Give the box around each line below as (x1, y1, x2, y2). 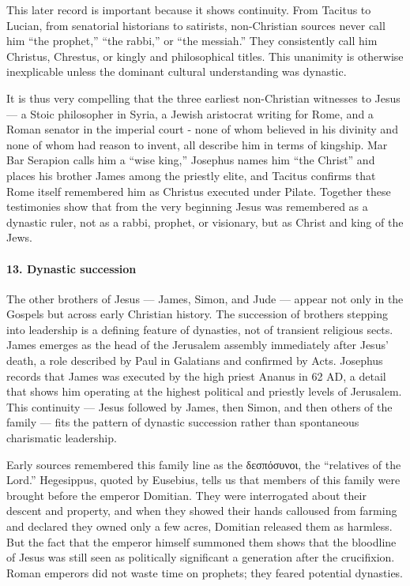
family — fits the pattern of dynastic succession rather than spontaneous (6, 414, 359, 430)
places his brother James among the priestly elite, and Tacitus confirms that (6, 167, 376, 183)
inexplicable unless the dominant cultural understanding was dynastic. (6, 63, 347, 80)
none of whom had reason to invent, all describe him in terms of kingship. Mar (6, 136, 388, 152)
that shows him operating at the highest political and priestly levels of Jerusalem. (6, 383, 402, 400)
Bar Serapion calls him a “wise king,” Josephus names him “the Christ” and (6, 152, 375, 168)
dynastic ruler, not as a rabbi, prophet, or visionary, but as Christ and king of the (6, 213, 404, 230)
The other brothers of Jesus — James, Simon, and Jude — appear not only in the (6, 290, 404, 306)
